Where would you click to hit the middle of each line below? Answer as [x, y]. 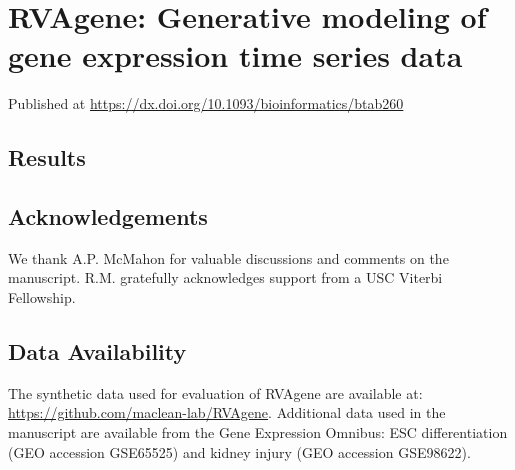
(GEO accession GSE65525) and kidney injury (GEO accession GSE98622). [239, 451]
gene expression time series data [235, 55]
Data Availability [97, 351]
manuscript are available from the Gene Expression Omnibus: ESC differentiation [258, 432]
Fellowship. [42, 297]
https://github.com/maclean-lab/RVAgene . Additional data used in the [227, 412]
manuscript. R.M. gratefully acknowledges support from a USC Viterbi [225, 277]
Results [47, 157]
